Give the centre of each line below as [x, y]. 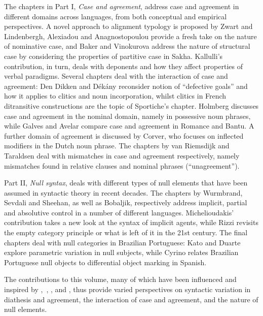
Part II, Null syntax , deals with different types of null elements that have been [126, 183]
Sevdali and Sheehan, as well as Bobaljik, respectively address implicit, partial [126, 202]
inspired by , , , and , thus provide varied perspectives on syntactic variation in [127, 289]
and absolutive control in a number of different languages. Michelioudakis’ [119, 212]
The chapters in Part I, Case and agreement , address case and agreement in [122, 6]
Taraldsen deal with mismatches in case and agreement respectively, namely [122, 155]
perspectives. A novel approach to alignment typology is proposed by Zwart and [128, 26]
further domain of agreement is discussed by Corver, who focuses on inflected [124, 135]
